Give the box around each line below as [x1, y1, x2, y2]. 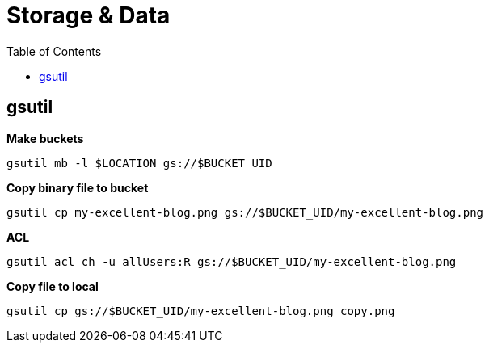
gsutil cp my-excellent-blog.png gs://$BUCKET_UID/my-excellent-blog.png [6, 205, 484, 219]
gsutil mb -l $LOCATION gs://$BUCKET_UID [6, 156, 272, 170]
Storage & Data [6, 2, 171, 29]
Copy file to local [6, 279, 99, 293]
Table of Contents [6, 44, 102, 58]
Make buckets [6, 131, 84, 145]
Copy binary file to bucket [6, 180, 149, 195]
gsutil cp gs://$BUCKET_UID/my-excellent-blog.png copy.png [6, 304, 395, 317]
